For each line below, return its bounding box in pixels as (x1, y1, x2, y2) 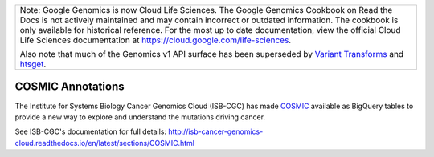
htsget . (19, 58, 47, 70)
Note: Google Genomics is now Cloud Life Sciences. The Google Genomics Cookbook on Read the (19, 5, 393, 15)
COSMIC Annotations (14, 80, 125, 94)
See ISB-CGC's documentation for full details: (14, 127, 167, 136)
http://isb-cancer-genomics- (167, 127, 264, 136)
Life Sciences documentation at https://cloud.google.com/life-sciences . (19, 34, 292, 46)
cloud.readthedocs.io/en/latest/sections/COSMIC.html (14, 138, 194, 147)
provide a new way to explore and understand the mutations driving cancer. (14, 112, 265, 122)
